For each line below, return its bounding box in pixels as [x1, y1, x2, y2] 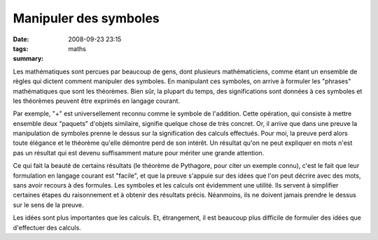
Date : [13, 35, 29, 43]
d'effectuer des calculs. [13, 223, 82, 232]
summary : [13, 55, 44, 63]
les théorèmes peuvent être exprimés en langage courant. [13, 97, 181, 105]
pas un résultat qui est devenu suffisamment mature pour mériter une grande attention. [13, 148, 265, 157]
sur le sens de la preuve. [13, 200, 84, 209]
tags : [13, 44, 29, 52]
